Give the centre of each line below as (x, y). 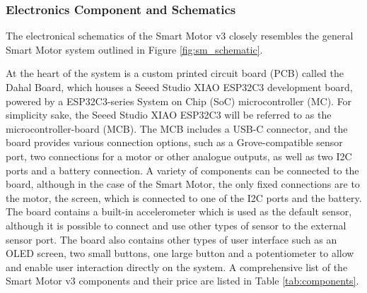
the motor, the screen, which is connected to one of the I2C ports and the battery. (184, 197)
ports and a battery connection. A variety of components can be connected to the (182, 170)
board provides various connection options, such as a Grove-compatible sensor (174, 142)
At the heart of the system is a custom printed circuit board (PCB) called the (175, 73)
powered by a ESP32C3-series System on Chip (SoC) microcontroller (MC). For (179, 101)
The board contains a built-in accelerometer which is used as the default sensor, (179, 211)
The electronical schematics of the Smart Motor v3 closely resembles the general (180, 36)
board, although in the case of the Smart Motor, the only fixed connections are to (183, 184)
